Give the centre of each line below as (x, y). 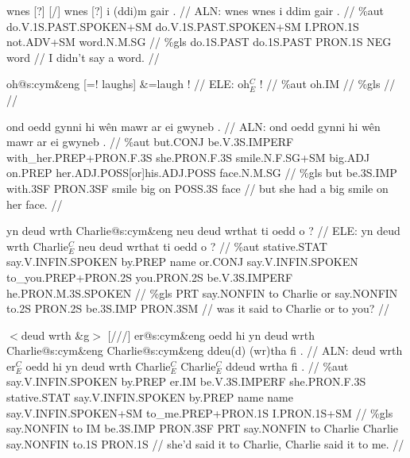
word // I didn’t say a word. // (83, 57)
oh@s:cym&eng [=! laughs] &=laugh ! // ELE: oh (128, 84)
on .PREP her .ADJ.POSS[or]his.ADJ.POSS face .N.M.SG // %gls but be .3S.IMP (202, 173)
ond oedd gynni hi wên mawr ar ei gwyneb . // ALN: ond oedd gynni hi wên (193, 126)
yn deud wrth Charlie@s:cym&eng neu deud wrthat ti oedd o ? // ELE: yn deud (203, 231)
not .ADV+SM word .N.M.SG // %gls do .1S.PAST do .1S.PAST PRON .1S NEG (199, 42)
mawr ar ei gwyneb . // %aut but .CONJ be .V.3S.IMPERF (150, 142)
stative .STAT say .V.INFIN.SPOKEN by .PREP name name (150, 397)
